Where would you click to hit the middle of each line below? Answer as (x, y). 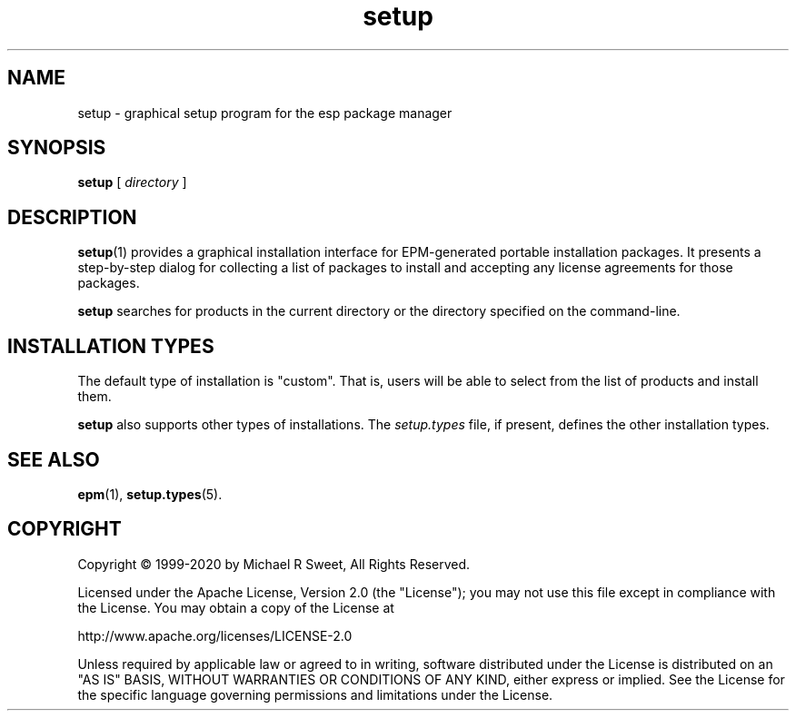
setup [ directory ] (132, 182)
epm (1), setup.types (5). (150, 494)
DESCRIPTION (72, 217)
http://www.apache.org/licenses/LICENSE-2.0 (215, 635)
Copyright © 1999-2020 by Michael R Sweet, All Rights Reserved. (274, 564)
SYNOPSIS (57, 148)
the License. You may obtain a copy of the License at (236, 607)
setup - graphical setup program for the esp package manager (265, 113)
